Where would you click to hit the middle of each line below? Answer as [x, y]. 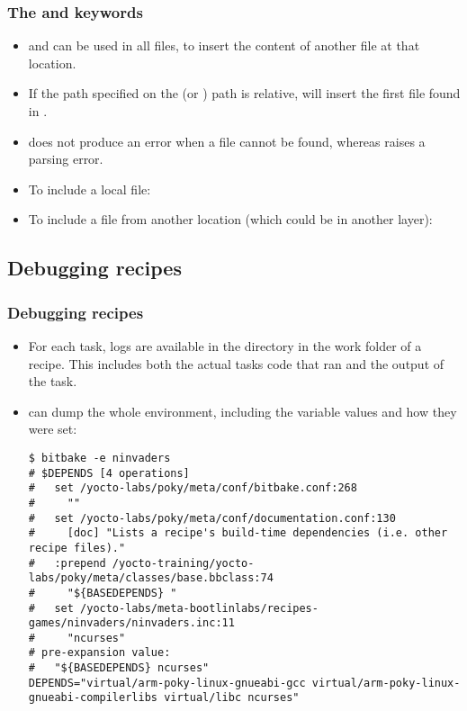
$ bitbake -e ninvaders [99, 458]
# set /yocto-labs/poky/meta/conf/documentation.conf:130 [212, 518]
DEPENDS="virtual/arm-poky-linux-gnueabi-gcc [167, 683]
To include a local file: [90, 189]
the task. [53, 381]
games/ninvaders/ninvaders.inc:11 [131, 623]
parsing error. [66, 159]
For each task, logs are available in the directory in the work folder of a [225, 345]
